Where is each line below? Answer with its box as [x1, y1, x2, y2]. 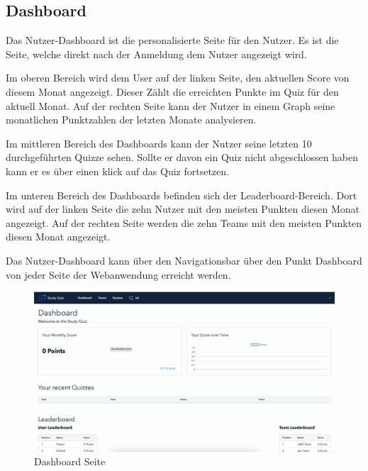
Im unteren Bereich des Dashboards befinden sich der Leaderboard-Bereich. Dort [6, 187, 357, 202]
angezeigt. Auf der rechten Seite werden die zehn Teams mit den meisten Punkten [6, 215, 362, 230]
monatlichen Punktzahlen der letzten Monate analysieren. [6, 112, 257, 127]
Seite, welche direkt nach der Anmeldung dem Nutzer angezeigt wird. [6, 46, 307, 61]
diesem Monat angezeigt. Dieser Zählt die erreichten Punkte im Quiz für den [6, 84, 339, 99]
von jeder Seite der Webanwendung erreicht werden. [6, 267, 231, 282]
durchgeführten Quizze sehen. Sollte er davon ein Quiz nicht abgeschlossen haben [6, 150, 359, 165]
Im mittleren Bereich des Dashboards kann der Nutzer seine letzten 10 [6, 135, 312, 150]
